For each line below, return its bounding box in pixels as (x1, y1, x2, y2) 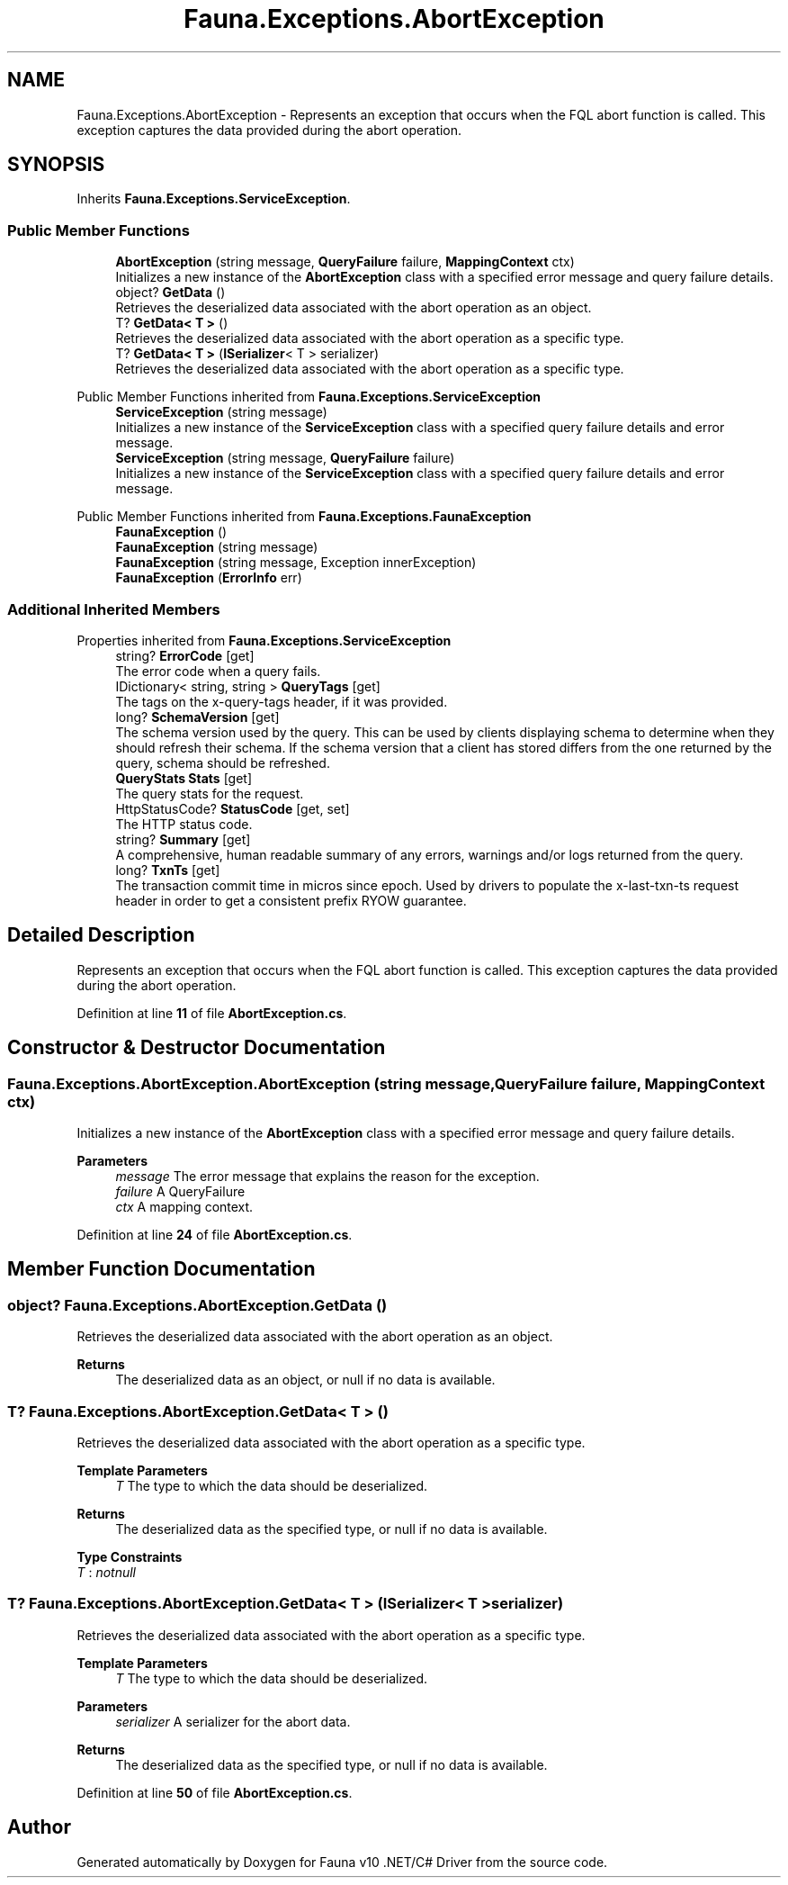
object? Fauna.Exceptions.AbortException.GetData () (7, 1295, 388, 1314)
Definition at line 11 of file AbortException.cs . (76, 1005, 347, 1021)
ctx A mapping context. (115, 1199, 254, 1214)
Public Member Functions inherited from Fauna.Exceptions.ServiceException (76, 389, 542, 405)
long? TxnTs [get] (115, 861, 220, 878)
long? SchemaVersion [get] (115, 708, 280, 725)
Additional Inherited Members (7, 600, 220, 618)
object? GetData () (115, 284, 226, 301)
